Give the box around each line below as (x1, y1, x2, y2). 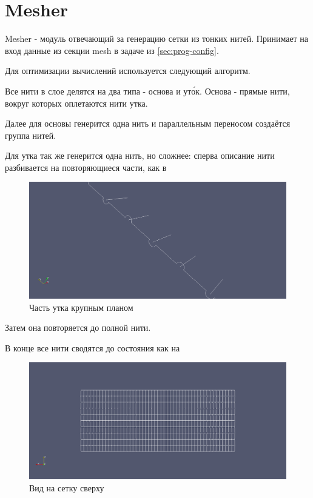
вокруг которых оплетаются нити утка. (5, 96, 148, 109)
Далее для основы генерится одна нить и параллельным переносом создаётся (5, 117, 291, 130)
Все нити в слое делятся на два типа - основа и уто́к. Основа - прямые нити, (5, 84, 290, 97)
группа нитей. (5, 128, 56, 141)
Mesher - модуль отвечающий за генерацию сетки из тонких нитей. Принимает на (5, 32, 309, 45)
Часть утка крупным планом (29, 300, 133, 313)
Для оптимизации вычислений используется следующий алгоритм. (5, 64, 251, 77)
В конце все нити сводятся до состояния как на (5, 341, 180, 354)
